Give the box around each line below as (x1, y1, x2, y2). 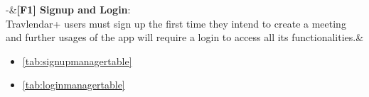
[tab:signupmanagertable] (22, 53, 132, 68)
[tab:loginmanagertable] (22, 77, 125, 92)
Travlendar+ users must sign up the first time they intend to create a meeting (6, 16, 346, 30)
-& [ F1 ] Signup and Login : (6, 2, 131, 16)
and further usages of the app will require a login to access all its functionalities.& (6, 30, 364, 45)
